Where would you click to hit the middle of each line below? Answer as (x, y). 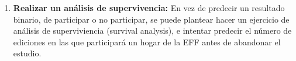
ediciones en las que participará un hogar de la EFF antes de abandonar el (147, 42)
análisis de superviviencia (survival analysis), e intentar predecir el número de (152, 31)
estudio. (27, 53)
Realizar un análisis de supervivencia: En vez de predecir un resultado (149, 8)
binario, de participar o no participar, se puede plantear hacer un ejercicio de (151, 19)
